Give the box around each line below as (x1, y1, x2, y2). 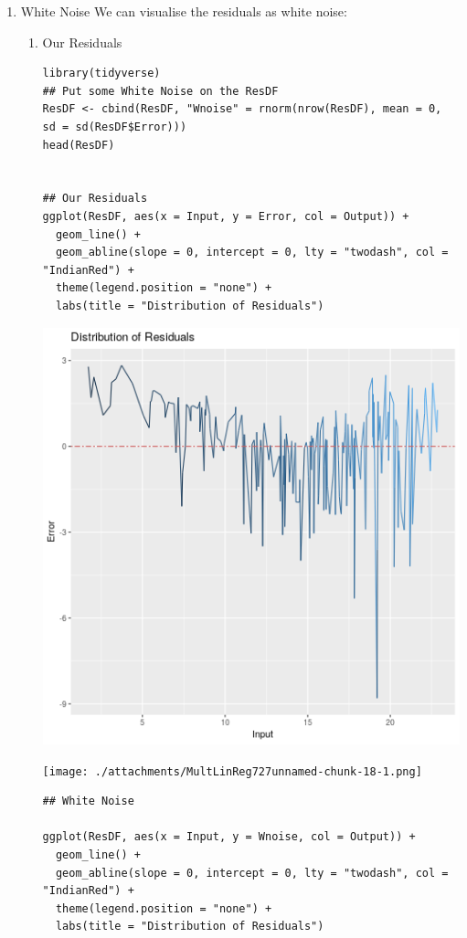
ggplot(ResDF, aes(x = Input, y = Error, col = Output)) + (42, 209, 409, 223)
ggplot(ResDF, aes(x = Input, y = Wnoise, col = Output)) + (42, 830, 416, 844)
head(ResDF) (42, 138, 115, 152)
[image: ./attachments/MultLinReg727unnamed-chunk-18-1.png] (42, 764, 422, 778)
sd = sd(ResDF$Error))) (42, 120, 187, 133)
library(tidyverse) (42, 67, 161, 80)
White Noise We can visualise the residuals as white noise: (20, 2, 347, 20)
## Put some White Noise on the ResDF (42, 84, 279, 98)
